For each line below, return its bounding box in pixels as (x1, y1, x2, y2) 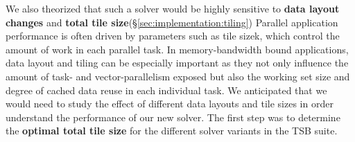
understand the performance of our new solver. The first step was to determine (6, 109, 340, 124)
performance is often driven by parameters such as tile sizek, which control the (6, 28, 340, 43)
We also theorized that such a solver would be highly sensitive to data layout (6, 1, 340, 15)
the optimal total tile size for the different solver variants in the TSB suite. (6, 123, 338, 138)
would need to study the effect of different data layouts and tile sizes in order (6, 96, 334, 111)
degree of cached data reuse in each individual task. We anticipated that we (6, 82, 327, 97)
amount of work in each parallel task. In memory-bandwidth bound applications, (6, 42, 349, 56)
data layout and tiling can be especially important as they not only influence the (6, 55, 349, 70)
